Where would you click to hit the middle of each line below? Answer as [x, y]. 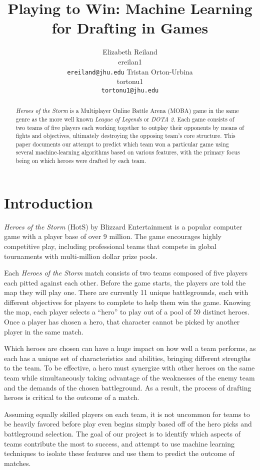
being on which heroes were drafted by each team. [81, 161]
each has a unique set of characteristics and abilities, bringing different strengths [127, 358]
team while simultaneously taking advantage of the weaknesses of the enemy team [129, 378]
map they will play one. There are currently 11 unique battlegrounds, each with [126, 292]
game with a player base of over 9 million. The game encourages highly [113, 236]
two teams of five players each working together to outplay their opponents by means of [130, 127]
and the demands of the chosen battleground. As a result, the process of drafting [128, 387]
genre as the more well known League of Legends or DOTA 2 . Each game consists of [125, 119]
